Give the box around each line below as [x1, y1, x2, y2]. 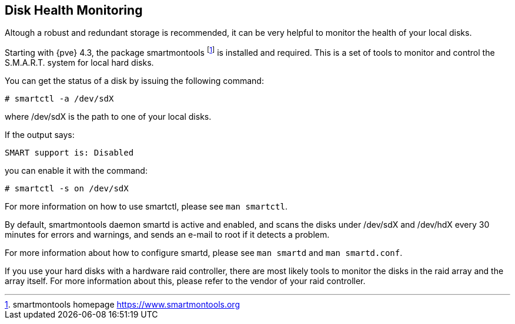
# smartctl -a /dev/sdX [5, 94, 114, 104]
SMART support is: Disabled [5, 148, 134, 158]
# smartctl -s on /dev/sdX [5, 184, 129, 194]
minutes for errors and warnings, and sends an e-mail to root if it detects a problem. [5, 230, 330, 240]
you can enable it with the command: [5, 166, 148, 176]
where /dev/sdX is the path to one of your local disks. [5, 112, 212, 122]
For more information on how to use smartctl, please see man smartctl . [5, 201, 287, 212]
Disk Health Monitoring [5, 3, 143, 18]
